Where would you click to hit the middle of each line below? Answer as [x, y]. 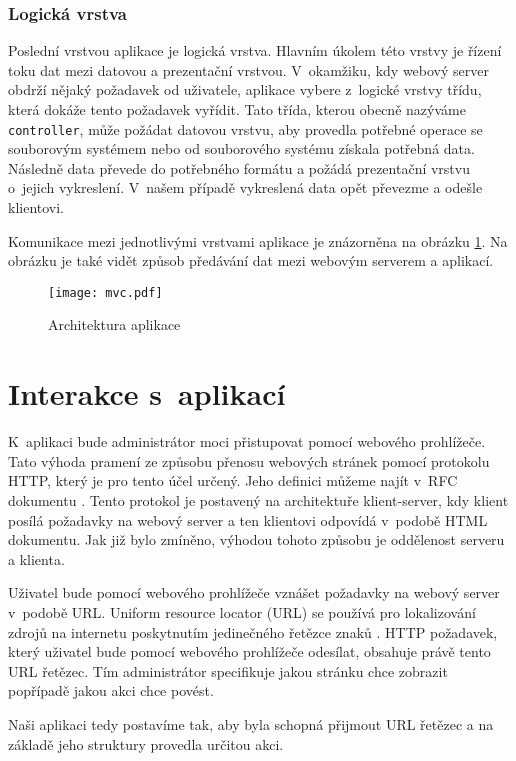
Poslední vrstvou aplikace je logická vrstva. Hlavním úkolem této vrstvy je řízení [255, 50]
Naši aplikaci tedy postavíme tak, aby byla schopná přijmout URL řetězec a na [251, 723]
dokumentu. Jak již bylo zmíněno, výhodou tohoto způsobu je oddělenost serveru [256, 539]
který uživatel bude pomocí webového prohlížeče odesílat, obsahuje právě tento [249, 651]
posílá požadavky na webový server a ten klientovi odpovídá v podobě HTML [248, 519]
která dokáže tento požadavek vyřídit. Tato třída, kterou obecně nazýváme [237, 109]
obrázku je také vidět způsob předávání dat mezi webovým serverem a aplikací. [251, 260]
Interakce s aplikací [147, 393]
